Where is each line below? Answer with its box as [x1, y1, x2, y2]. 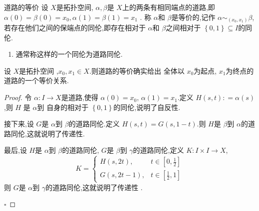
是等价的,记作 [171, 11, 216, 22]
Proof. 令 [4, 92, 32, 103]
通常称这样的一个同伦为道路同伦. [15, 49, 123, 59]
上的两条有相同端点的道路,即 [122, 2, 215, 12]
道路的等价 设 [4, 2, 48, 12]
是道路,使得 [61, 92, 98, 103]
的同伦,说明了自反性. [113, 102, 181, 112]
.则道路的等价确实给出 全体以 [89, 65, 185, 76]
